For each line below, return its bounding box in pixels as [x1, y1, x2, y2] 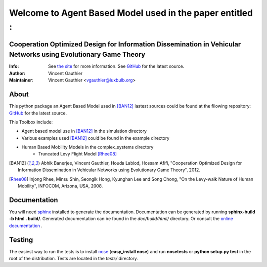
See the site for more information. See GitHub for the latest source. [48, 63, 184, 69]
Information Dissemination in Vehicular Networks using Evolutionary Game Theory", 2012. [18, 167, 200, 173]
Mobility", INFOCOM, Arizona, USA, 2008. [18, 183, 103, 189]
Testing [9, 235, 33, 244]
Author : [9, 70, 26, 76]
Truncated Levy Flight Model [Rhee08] [38, 151, 117, 157]
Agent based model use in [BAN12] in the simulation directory [21, 128, 147, 134]
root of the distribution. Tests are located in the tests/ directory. [9, 256, 138, 262]
